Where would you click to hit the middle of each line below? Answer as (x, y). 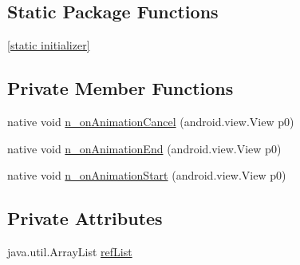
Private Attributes (85, 218)
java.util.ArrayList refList (70, 251)
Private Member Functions (120, 88)
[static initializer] (49, 45)
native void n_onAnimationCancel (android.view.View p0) (151, 121)
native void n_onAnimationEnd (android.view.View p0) (144, 148)
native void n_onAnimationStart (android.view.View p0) (147, 175)
